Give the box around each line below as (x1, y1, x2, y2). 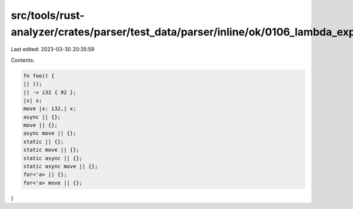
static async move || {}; (23, 163, 98, 170)
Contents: (11, 57, 35, 64)
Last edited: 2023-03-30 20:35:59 (11, 46, 95, 53)
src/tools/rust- (11, 9, 85, 22)
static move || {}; (23, 147, 79, 153)
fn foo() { (23, 72, 55, 79)
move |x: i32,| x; (23, 105, 76, 112)
